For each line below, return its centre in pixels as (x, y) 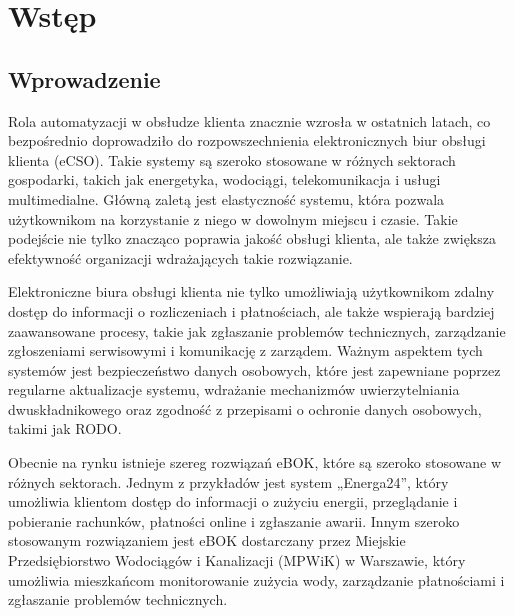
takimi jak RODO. (65, 428)
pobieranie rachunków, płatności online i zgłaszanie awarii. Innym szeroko (234, 520)
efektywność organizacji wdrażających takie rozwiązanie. (180, 257)
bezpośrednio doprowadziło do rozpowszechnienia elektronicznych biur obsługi (247, 140)
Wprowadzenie (84, 78)
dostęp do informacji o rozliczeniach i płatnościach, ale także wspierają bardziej (251, 310)
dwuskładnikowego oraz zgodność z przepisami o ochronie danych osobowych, (245, 408)
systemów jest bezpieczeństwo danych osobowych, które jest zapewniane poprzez (254, 369)
